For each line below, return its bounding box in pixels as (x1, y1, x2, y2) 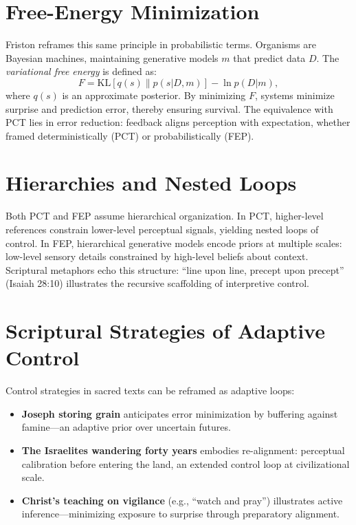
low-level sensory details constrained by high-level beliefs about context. (5, 249, 309, 264)
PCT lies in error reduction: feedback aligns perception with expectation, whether (5, 115, 351, 129)
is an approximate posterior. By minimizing (62, 87, 246, 102)
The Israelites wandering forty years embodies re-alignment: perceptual (21, 443, 345, 458)
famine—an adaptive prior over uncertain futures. (21, 420, 231, 434)
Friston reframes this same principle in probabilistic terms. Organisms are (5, 37, 316, 52)
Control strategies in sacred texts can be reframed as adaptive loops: (5, 383, 295, 398)
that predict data (233, 50, 306, 65)
